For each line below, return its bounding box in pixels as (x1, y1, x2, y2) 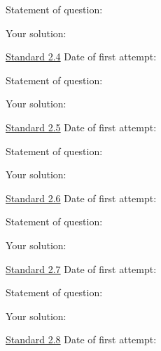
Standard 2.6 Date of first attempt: (6, 190, 157, 205)
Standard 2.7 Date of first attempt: (6, 261, 157, 276)
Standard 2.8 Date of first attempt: (6, 332, 157, 347)
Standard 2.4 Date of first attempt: (6, 49, 157, 64)
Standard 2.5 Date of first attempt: (6, 119, 157, 134)
